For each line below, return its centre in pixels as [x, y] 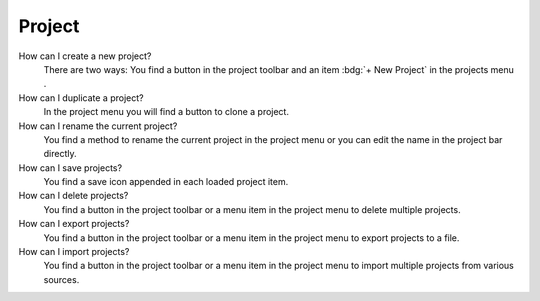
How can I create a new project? [85, 56]
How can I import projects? [74, 252]
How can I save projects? [70, 167]
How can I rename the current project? [98, 126]
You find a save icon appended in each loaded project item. [166, 182]
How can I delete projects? [73, 196]
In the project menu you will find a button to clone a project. [166, 112]
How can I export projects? [74, 224]
